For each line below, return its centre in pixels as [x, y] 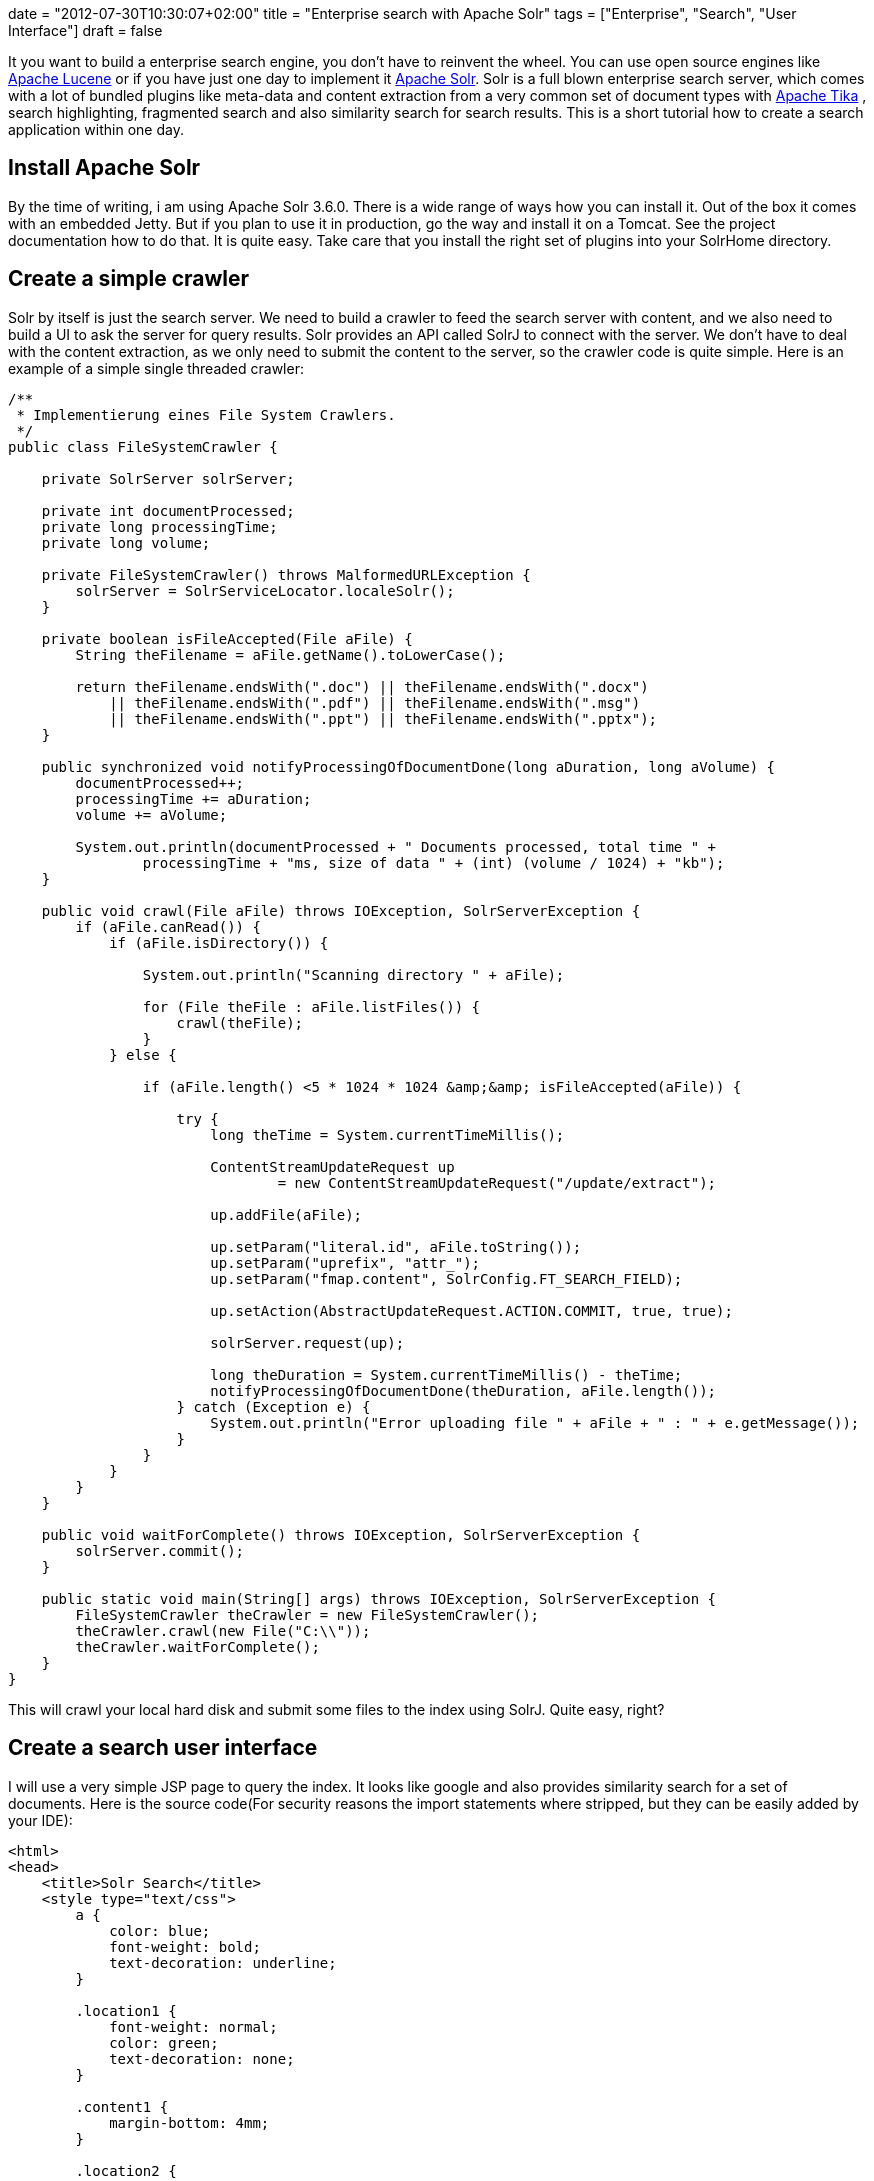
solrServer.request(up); [307, 1342]
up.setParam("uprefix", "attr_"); [345, 1262]
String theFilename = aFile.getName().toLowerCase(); [290, 654]
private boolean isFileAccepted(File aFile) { [227, 638]
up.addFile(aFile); [286, 1214]
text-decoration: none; [202, 2058]
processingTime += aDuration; [193, 798]
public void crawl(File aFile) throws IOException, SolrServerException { [341, 910]
